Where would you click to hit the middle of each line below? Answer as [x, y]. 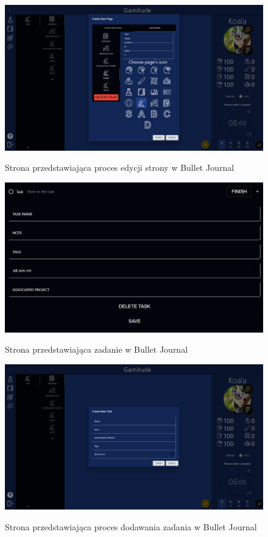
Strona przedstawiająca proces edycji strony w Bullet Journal [120, 168]
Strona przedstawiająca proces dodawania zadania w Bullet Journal [131, 526]
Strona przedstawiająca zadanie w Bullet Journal [97, 349]
